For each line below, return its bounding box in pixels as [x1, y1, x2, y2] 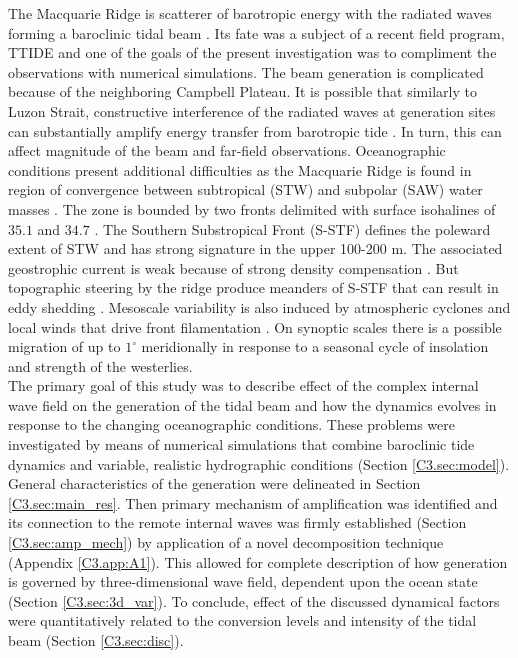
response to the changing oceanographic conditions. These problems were [8, 414, 455, 435]
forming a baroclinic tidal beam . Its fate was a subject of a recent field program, [8, 22, 505, 43]
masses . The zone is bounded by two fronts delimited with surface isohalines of [8, 198, 496, 219]
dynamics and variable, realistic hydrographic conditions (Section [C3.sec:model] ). [8, 453, 510, 474]
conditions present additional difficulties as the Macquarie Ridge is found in [8, 159, 472, 180]
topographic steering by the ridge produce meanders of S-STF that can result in [8, 277, 499, 298]
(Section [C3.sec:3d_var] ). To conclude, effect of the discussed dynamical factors [8, 590, 500, 611]
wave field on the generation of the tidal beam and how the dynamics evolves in [8, 394, 497, 415]
